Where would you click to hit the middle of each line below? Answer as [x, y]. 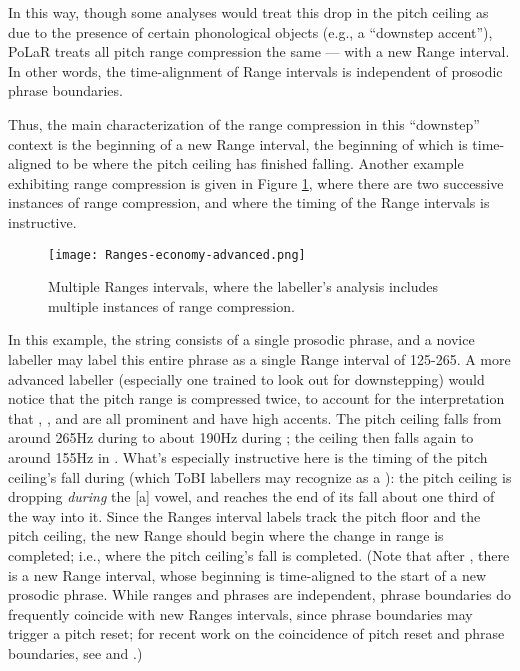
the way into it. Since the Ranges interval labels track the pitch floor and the [244, 515]
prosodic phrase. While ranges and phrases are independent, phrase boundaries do [259, 594]
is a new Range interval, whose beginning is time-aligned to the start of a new [247, 574]
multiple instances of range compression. [171, 305]
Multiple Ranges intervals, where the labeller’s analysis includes [243, 286]
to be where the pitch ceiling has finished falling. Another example [260, 163]
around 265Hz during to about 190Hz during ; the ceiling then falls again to [241, 437]
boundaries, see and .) [75, 652]
